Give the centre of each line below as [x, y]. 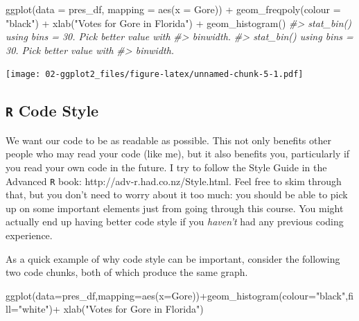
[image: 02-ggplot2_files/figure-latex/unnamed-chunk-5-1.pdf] [155, 75]
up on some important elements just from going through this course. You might [175, 208]
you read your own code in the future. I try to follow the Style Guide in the [166, 167]
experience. [29, 235]
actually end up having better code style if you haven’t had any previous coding [175, 222]
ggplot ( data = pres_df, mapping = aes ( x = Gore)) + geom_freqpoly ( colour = [173, 9]
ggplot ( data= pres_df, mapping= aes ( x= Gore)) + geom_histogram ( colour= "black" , [177, 295]
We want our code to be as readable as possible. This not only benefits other [168, 140]
